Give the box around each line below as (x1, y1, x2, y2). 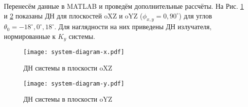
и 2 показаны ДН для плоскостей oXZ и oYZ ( (4, 10, 143, 20)
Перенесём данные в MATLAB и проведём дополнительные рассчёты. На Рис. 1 (4, 1, 244, 11)
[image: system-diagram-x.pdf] (23, 49, 124, 56)
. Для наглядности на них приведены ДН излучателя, (54, 21, 212, 32)
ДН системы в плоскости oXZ (23, 63, 112, 73)
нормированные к (4, 31, 56, 41)
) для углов (178, 10, 212, 20)
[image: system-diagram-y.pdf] (23, 80, 124, 87)
